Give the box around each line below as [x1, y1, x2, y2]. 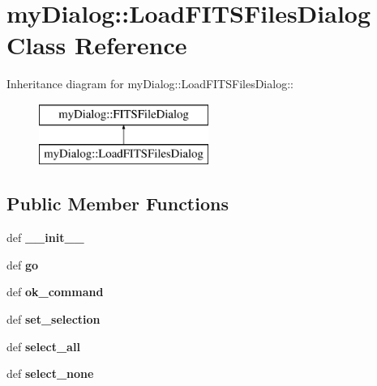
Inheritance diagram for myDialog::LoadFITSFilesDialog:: [6, 75, 293, 92]
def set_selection [6, 311, 101, 328]
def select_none [6, 365, 94, 382]
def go [6, 256, 39, 273]
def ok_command [6, 283, 104, 300]
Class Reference [6, 28, 187, 62]
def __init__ [6, 229, 84, 246]
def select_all [6, 337, 80, 354]
